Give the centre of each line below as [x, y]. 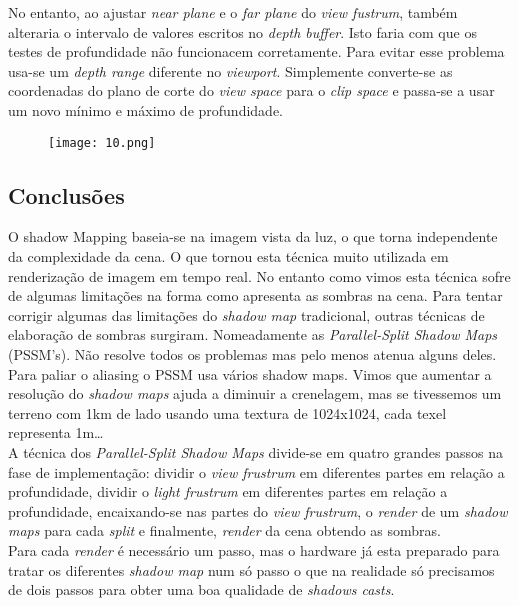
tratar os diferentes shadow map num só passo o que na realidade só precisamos [251, 569]
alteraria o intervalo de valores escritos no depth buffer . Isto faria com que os [242, 31]
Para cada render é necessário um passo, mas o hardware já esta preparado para [254, 549]
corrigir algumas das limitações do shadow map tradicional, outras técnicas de [246, 314]
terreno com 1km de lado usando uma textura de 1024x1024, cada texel [227, 412]
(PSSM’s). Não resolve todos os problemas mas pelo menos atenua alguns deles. [252, 353]
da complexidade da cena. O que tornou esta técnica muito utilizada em [228, 256]
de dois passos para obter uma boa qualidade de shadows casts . [201, 589]
